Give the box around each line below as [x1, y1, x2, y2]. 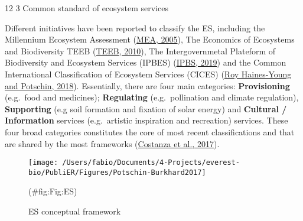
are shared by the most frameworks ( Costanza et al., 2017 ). [5, 137, 220, 149]
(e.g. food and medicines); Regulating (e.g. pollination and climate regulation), [5, 91, 299, 103]
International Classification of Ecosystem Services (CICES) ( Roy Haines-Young [5, 67, 292, 80]
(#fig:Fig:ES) [28, 185, 77, 197]
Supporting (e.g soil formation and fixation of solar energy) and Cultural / [5, 102, 287, 115]
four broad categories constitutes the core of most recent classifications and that [5, 125, 295, 138]
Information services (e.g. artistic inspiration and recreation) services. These [5, 114, 288, 126]
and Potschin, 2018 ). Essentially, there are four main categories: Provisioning [5, 79, 290, 92]
